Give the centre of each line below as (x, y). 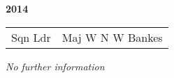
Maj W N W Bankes (112, 37)
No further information (55, 66)
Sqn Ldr (31, 37)
